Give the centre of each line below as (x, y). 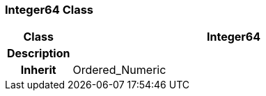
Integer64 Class (49, 10)
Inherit (38, 70)
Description (39, 54)
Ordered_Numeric (119, 70)
